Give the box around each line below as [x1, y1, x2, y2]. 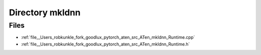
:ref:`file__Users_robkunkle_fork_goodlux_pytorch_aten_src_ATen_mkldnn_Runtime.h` [21, 41, 190, 47]
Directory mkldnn [9, 7, 81, 18]
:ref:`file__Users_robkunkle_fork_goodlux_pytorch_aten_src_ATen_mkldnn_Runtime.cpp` [21, 34, 195, 40]
